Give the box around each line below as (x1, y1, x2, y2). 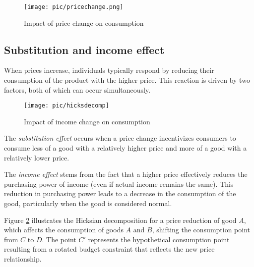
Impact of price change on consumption (24, 17, 144, 28)
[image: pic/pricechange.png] (24, 3, 124, 10)
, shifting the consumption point (152, 224, 251, 235)
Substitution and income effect (4, 42, 165, 57)
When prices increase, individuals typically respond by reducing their (4, 65, 214, 75)
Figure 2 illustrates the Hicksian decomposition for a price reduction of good (4, 214, 237, 225)
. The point (42, 234, 76, 244)
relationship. (4, 254, 42, 264)
